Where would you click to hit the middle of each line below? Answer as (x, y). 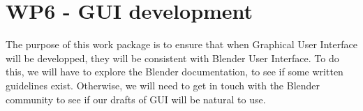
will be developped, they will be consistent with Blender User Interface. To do (172, 58)
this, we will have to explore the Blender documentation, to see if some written (175, 72)
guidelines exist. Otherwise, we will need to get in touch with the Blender (163, 85)
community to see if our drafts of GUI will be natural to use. (136, 99)
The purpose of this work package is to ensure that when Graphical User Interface (181, 44)
